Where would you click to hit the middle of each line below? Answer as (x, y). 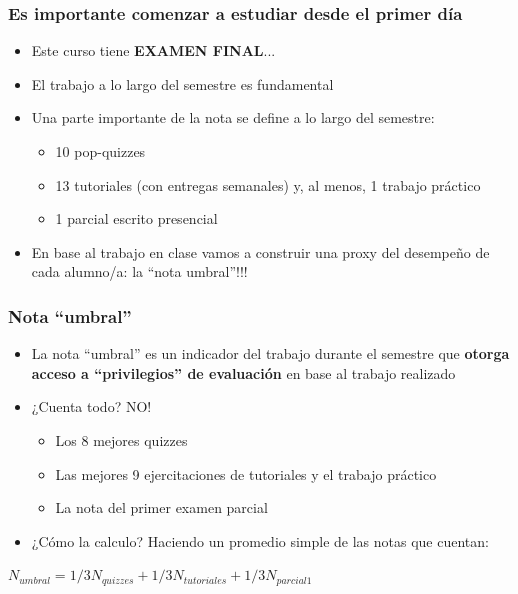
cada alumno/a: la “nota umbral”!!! (139, 271)
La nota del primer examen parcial (161, 507)
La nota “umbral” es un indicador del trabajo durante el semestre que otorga (270, 353)
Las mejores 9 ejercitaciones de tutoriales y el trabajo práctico (246, 473)
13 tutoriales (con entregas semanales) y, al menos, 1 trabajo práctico (268, 184)
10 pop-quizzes (100, 151)
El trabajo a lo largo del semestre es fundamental (182, 83)
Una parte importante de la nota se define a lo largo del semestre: (233, 117)
